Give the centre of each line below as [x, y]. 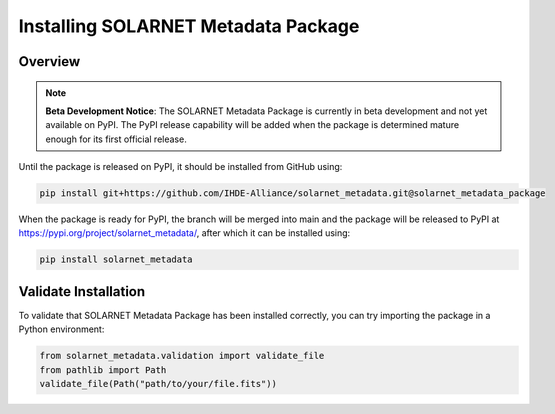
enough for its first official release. [116, 139]
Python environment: [61, 329]
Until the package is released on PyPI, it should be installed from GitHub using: [180, 167]
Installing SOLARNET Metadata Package [189, 26]
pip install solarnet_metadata [116, 259]
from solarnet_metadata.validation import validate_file [182, 356]
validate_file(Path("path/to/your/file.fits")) [158, 384]
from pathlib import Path [103, 369]
